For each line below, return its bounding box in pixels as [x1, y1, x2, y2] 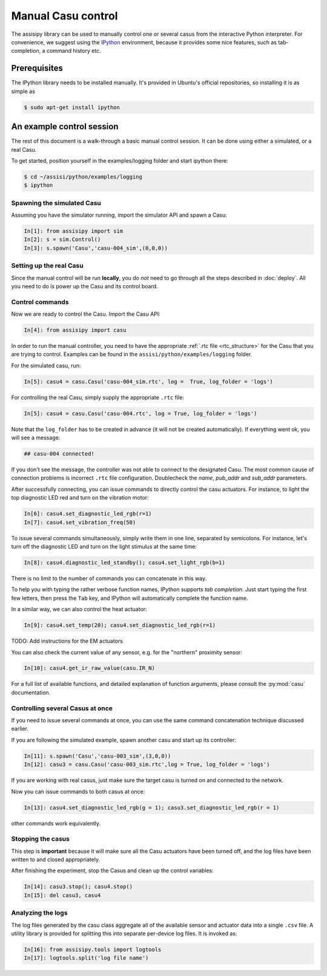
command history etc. [46, 47, 101, 55]
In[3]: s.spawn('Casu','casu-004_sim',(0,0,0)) [24, 245, 168, 251]
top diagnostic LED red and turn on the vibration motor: [11, 494, 149, 501]
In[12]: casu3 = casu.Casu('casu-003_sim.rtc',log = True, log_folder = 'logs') [24, 761, 270, 768]
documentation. [11, 689, 51, 696]
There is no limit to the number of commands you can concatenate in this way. [11, 574, 207, 582]
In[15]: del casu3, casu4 [24, 892, 101, 898]
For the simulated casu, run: [11, 362, 81, 369]
